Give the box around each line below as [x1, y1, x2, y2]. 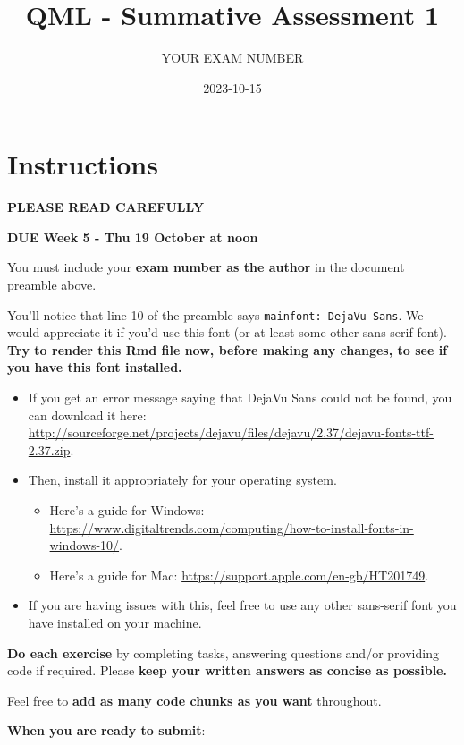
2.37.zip [28, 440, 71, 459]
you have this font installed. [7, 358, 182, 377]
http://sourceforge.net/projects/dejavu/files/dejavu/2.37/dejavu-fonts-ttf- [28, 423, 434, 442]
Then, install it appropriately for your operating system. [28, 470, 337, 489]
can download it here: [28, 405, 147, 424]
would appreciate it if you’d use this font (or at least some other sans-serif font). [7, 323, 447, 342]
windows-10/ [49, 536, 120, 555]
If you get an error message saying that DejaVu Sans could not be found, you [28, 388, 452, 407]
